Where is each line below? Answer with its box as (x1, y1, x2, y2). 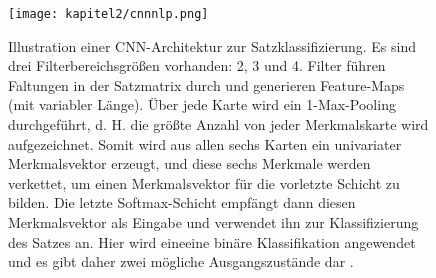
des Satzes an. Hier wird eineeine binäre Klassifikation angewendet (8, 231, 416, 252)
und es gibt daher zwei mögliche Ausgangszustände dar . (8, 251, 354, 272)
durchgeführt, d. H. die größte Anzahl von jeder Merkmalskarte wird (8, 114, 429, 135)
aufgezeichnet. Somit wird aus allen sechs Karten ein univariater (8, 133, 402, 154)
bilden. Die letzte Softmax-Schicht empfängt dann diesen (8, 192, 356, 213)
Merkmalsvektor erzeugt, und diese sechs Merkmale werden (8, 153, 371, 174)
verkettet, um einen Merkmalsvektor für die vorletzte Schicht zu (8, 172, 400, 193)
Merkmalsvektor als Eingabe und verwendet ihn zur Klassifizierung (8, 212, 419, 232)
